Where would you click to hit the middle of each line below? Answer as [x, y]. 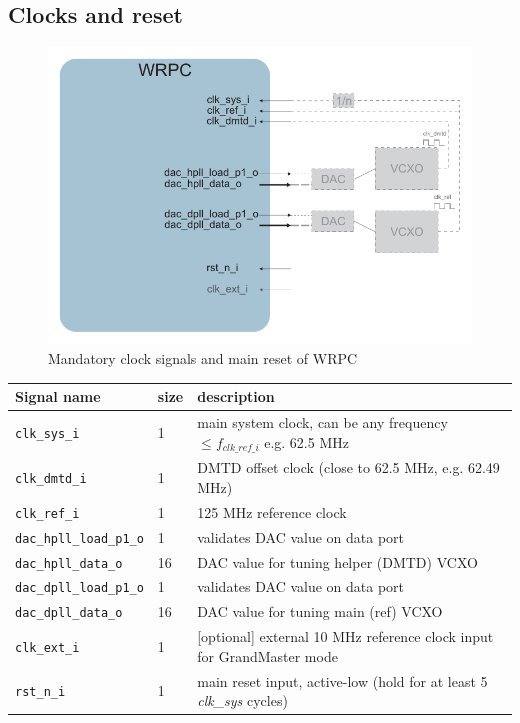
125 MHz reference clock [272, 511]
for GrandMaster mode [267, 655]
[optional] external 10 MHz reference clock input [345, 636]
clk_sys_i [47, 434]
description [236, 396]
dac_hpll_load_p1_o [79, 538]
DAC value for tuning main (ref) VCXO [320, 611]
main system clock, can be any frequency [322, 421]
